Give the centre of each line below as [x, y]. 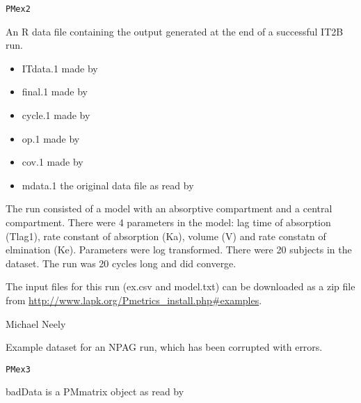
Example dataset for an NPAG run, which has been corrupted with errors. [164, 347]
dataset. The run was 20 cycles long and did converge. [121, 263]
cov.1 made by [53, 162]
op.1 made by [51, 138]
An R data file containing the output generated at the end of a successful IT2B [175, 31]
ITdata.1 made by [60, 68]
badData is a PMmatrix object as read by [95, 392]
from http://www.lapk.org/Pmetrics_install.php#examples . [134, 300]
